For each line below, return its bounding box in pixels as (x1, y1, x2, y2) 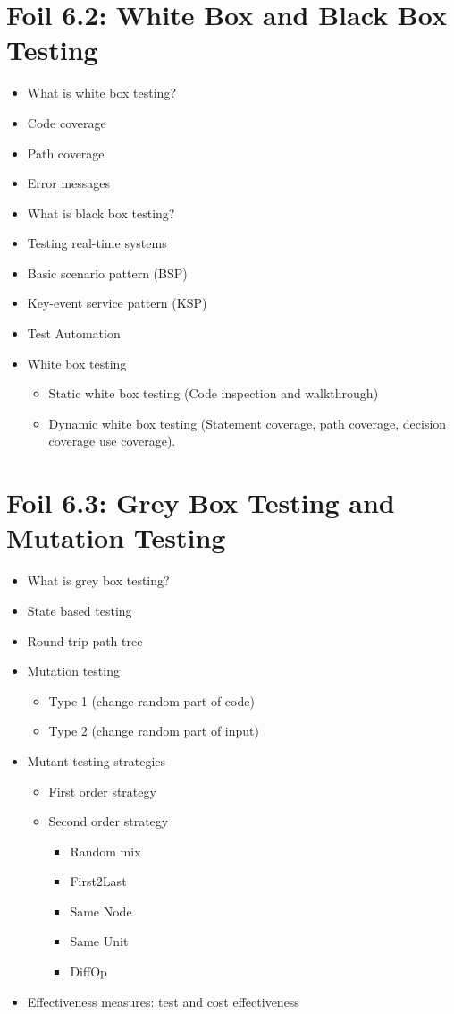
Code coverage (27, 113, 106, 132)
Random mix (70, 841, 141, 860)
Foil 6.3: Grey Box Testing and (6, 484, 395, 521)
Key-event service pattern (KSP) (27, 294, 207, 312)
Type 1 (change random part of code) (48, 691, 255, 710)
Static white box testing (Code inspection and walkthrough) (48, 384, 379, 403)
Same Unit (70, 932, 129, 950)
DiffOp (70, 962, 107, 981)
